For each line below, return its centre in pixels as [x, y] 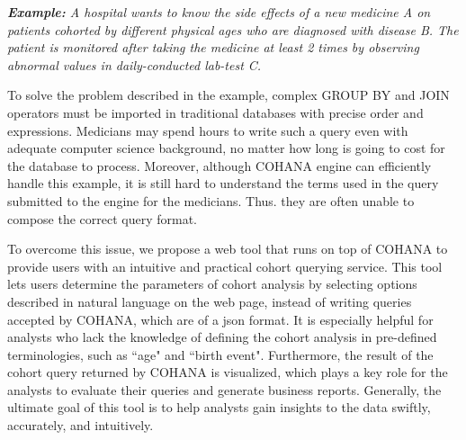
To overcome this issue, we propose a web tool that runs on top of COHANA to [228, 249]
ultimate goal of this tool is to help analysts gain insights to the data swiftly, [219, 407]
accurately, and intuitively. [81, 425]
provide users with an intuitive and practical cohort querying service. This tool [225, 266]
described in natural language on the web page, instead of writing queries [210, 301]
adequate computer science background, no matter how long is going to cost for [226, 148]
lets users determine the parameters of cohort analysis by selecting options [212, 284]
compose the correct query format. [102, 218]
